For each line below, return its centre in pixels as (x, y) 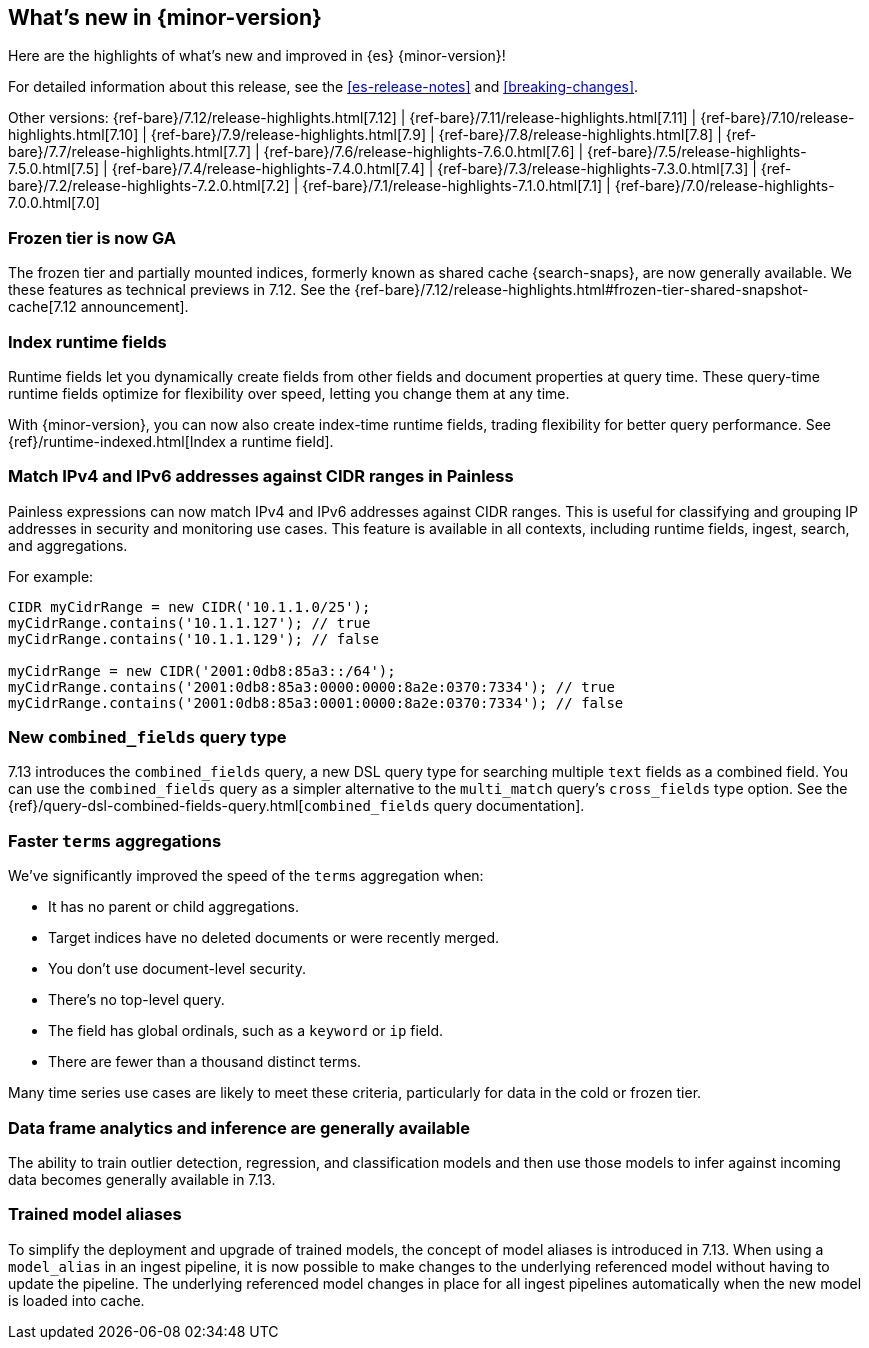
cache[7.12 (42, 307)
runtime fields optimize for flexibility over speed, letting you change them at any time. (289, 393)
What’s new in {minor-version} (165, 17)
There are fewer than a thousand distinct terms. (205, 1062)
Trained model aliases (95, 1214)
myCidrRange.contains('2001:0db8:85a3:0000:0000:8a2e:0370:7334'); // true (311, 686)
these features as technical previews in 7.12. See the (179, 290)
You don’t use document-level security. (177, 969)
